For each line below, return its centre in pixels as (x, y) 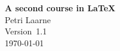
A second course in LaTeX (60, 8)
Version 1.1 (26, 31)
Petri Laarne (28, 19)
